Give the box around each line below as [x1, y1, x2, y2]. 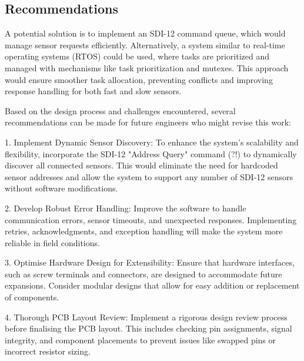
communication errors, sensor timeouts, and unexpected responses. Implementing [5, 213, 297, 226]
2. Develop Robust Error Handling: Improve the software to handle [5, 201, 246, 214]
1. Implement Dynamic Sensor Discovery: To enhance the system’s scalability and [5, 135, 299, 148]
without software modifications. [5, 182, 118, 194]
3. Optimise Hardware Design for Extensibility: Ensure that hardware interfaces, [5, 256, 295, 269]
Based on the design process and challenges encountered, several [5, 104, 236, 117]
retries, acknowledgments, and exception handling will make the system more [5, 225, 283, 237]
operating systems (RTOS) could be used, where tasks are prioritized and [5, 50, 270, 62]
